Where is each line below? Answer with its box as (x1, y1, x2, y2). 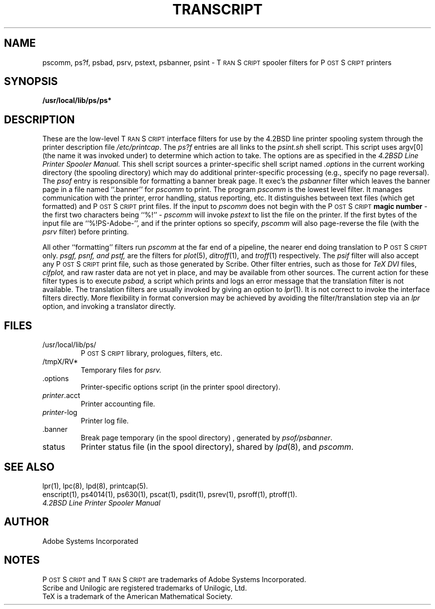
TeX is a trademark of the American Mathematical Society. (42, 592, 233, 601)
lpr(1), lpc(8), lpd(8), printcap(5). (42, 481, 148, 490)
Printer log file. (80, 416, 129, 425)
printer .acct (42, 391, 80, 400)
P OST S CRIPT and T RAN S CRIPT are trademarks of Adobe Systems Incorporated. (42, 575, 306, 584)
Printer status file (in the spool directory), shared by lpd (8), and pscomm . (80, 442, 354, 452)
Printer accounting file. (80, 400, 155, 408)
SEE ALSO (4, 460, 55, 473)
